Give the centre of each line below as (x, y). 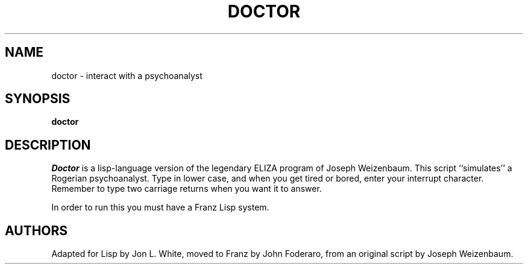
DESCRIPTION (48, 145)
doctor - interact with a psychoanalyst (127, 75)
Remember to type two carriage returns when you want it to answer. (187, 189)
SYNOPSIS (38, 99)
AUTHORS (36, 230)
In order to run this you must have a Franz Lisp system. (160, 207)
